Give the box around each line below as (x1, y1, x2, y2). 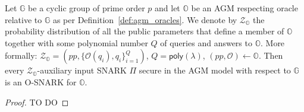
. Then (258, 49, 283, 62)
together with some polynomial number (5, 36, 148, 49)
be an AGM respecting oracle (191, 2, 298, 14)
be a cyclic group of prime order (28, 2, 145, 14)
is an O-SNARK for (5, 75, 77, 88)
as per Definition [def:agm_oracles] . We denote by (52, 13, 237, 25)
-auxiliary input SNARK (37, 64, 127, 76)
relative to (5, 13, 42, 25)
